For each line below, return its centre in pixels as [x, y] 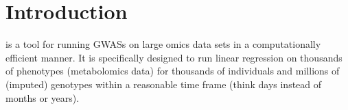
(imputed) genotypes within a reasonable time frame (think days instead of [164, 84]
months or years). [43, 97]
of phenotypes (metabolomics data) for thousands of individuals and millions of [173, 71]
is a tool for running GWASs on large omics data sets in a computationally [163, 44]
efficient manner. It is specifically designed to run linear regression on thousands [174, 57]
